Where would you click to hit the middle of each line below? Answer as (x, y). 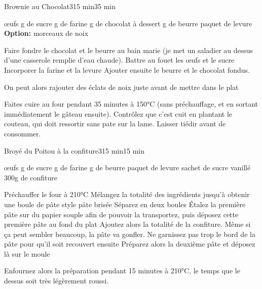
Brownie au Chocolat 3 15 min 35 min (60, 6)
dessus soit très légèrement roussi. (57, 281)
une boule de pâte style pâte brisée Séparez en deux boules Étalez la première (125, 204)
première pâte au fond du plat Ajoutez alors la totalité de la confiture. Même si (127, 224)
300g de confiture (31, 177)
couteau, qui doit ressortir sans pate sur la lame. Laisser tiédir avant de (115, 124)
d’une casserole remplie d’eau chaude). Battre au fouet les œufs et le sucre (119, 60)
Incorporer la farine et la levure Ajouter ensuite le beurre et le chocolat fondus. (127, 69)
